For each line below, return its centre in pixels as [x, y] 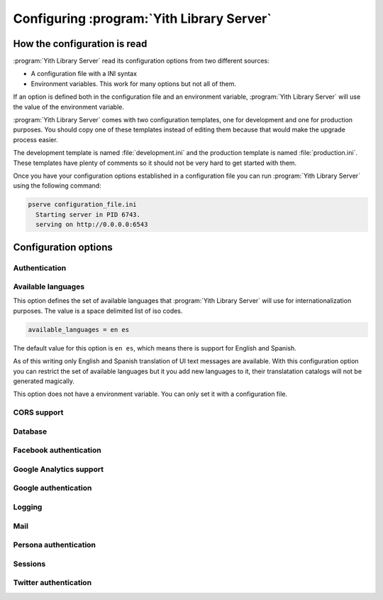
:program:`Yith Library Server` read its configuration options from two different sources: [141, 61]
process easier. [35, 139]
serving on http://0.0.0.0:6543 [92, 225]
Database [30, 432]
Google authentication [52, 488]
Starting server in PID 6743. [88, 214]
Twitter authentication [52, 583]
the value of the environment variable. [68, 107]
